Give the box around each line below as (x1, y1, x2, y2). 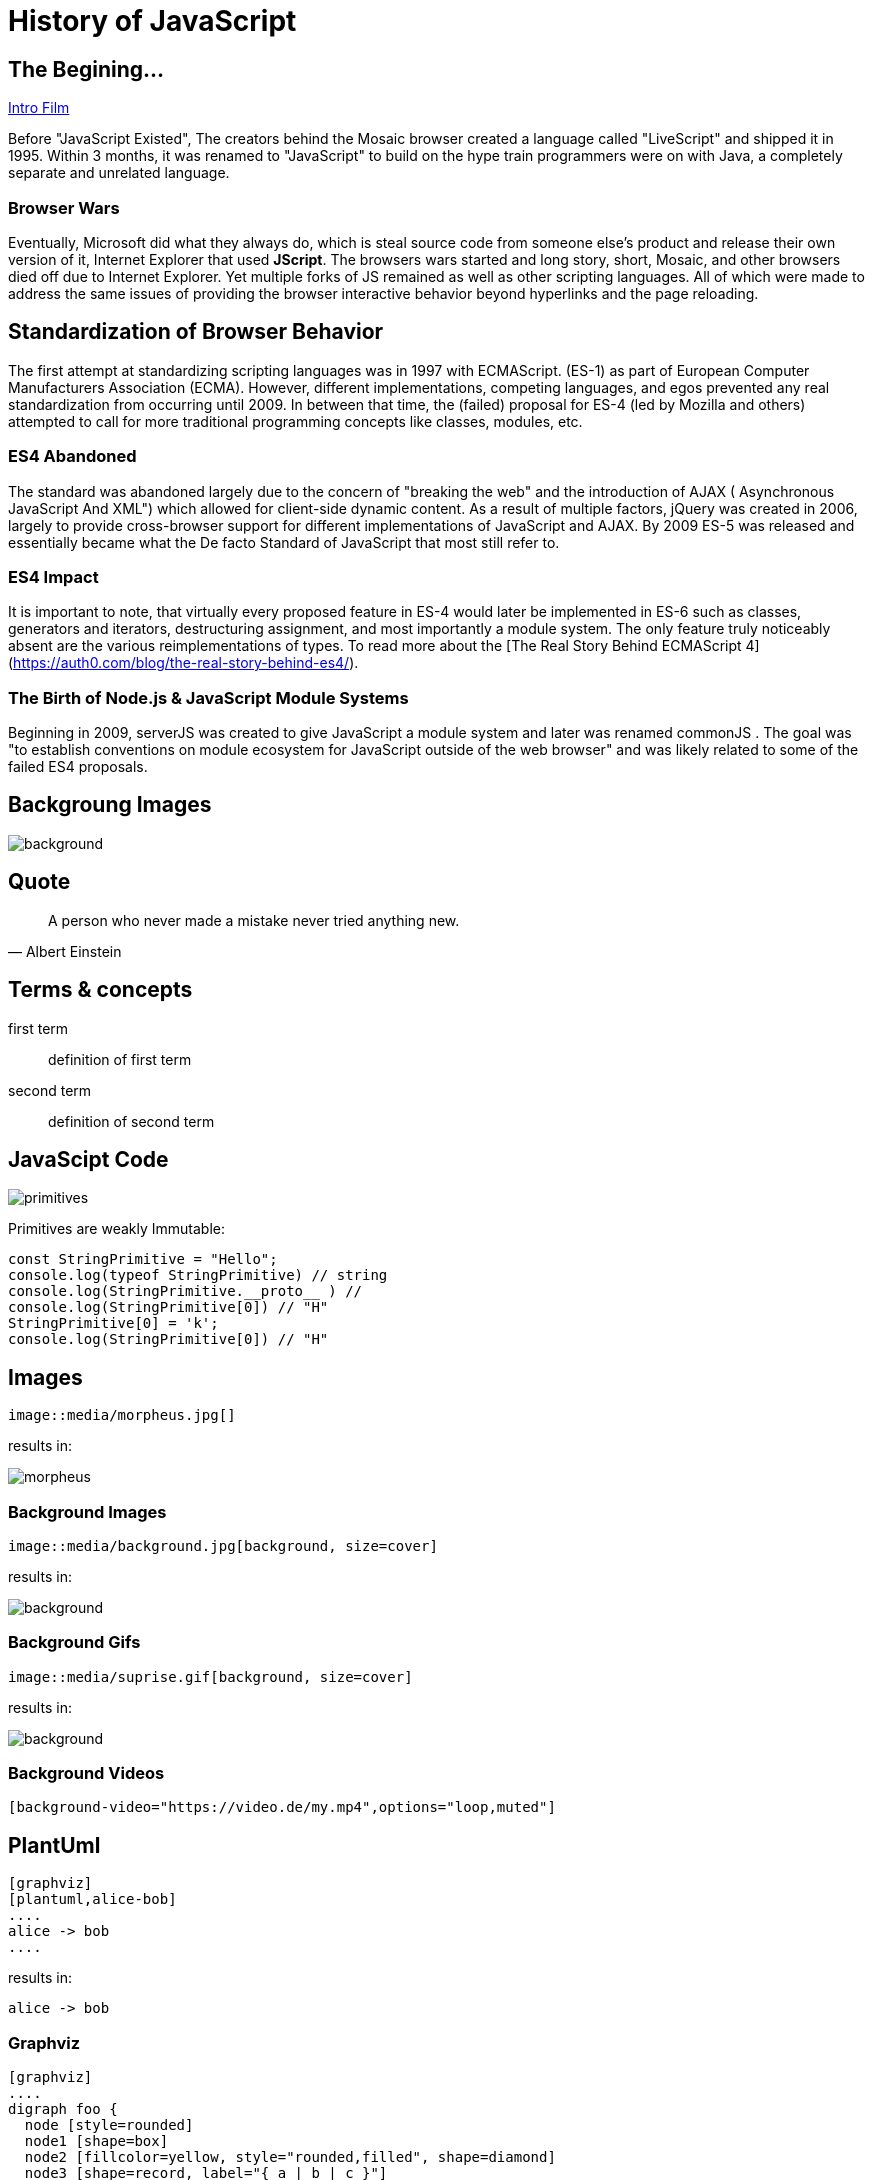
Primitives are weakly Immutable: (8, 1220, 225, 1238)
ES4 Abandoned (8, 446, 137, 467)
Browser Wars (8, 197, 120, 218)
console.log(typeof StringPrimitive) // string (8, 1267, 388, 1284)
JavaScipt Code (8, 1146, 169, 1172)
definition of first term (48, 1050, 192, 1068)
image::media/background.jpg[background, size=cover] (8, 1537, 438, 1554)
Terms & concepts (8, 977, 193, 1003)
